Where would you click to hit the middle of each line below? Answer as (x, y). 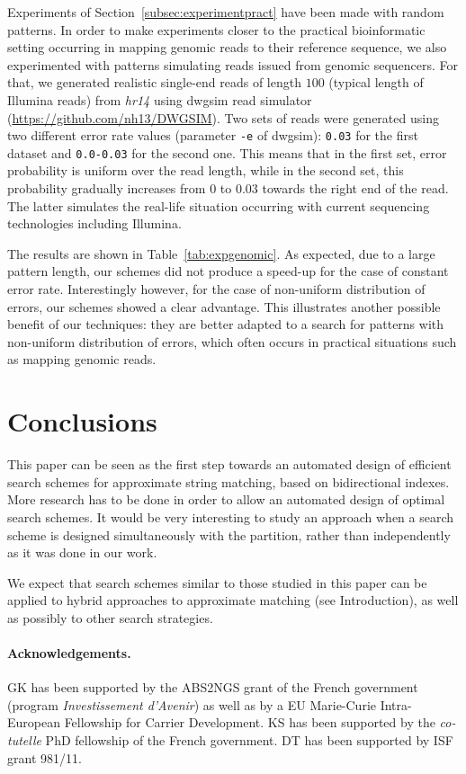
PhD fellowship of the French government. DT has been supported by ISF (249, 740)
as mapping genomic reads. (82, 359)
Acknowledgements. (69, 653)
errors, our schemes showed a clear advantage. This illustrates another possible (224, 306)
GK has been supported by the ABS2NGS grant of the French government (213, 687)
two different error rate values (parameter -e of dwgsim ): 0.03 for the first (213, 135)
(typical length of (376, 82)
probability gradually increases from (107, 188)
